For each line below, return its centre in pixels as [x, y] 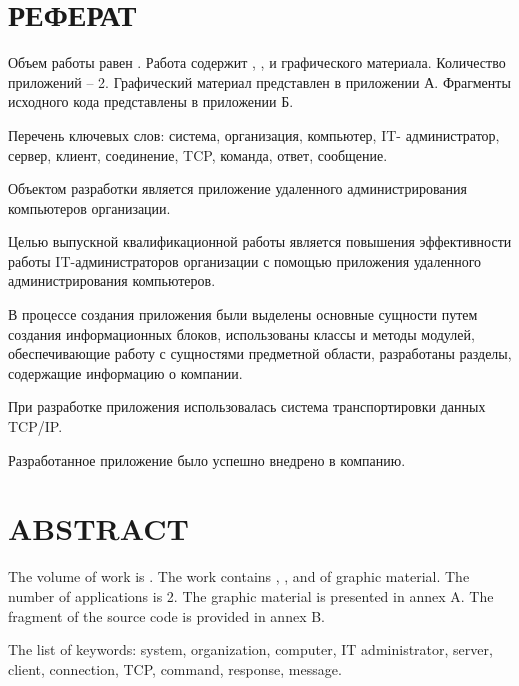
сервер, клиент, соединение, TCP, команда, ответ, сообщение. [198, 154]
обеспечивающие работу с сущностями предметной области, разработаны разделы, [260, 353]
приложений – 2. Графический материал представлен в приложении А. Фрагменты [259, 81]
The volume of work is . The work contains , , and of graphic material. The [239, 576]
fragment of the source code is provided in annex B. [167, 615]
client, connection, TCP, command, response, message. [175, 668]
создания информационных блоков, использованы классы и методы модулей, [241, 333]
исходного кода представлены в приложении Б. [151, 101]
